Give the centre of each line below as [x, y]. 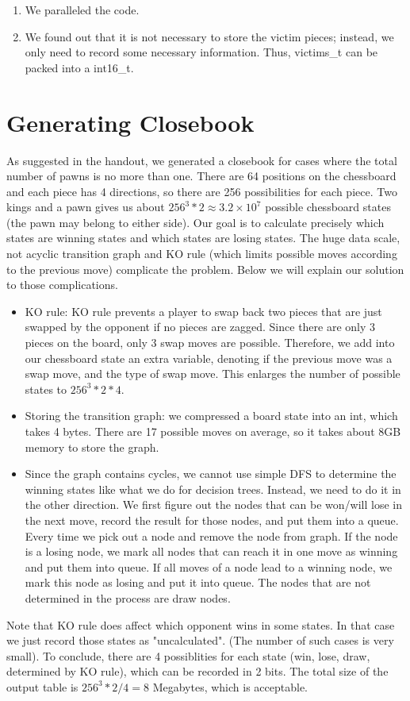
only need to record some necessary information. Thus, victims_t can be [201, 52]
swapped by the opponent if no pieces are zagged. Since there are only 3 [200, 327]
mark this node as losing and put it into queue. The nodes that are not [198, 582]
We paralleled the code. [82, 10]
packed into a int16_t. [79, 67]
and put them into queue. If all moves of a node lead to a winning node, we [209, 566]
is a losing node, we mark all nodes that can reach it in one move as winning [211, 551]
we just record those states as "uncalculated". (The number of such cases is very [200, 640]
